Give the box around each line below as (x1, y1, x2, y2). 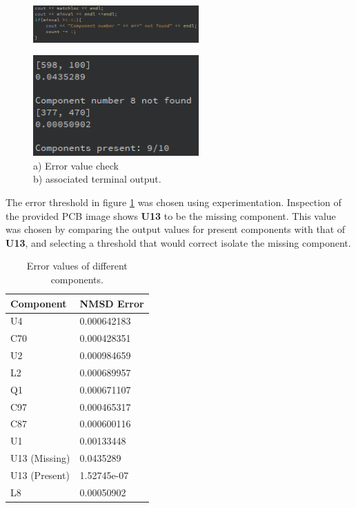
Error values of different (26, 258, 128, 273)
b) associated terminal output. (33, 172, 161, 186)
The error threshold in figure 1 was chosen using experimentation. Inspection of (6, 194, 342, 209)
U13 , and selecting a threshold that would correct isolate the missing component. (6, 235, 351, 250)
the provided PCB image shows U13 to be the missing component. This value (6, 208, 336, 223)
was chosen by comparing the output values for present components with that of (6, 222, 346, 236)
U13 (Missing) (10, 451, 70, 465)
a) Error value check (33, 158, 119, 172)
